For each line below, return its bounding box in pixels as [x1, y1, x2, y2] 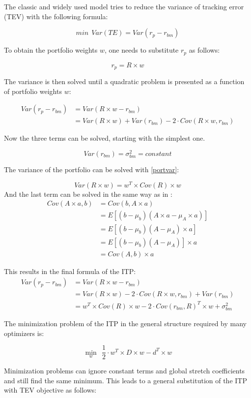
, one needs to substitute [105, 45, 179, 55]
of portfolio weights [4, 86, 62, 96]
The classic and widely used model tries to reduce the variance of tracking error [4, 1, 244, 11]
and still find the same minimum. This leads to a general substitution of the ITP [4, 375, 247, 385]
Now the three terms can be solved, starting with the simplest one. [4, 133, 205, 143]
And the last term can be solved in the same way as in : [4, 188, 172, 199]
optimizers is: [4, 328, 44, 338]
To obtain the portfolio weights [4, 45, 98, 55]
